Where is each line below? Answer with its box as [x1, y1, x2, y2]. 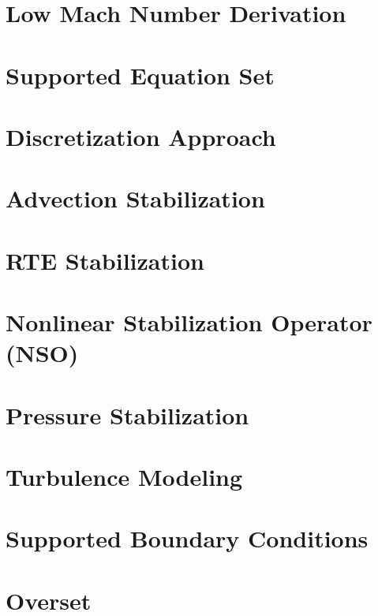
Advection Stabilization [6, 182, 265, 215]
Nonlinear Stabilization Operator [6, 306, 372, 338]
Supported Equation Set [6, 58, 275, 91]
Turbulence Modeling [6, 461, 243, 492]
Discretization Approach [6, 120, 276, 152]
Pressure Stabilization [6, 398, 249, 431]
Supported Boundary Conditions [6, 522, 369, 554]
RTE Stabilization [6, 244, 204, 276]
